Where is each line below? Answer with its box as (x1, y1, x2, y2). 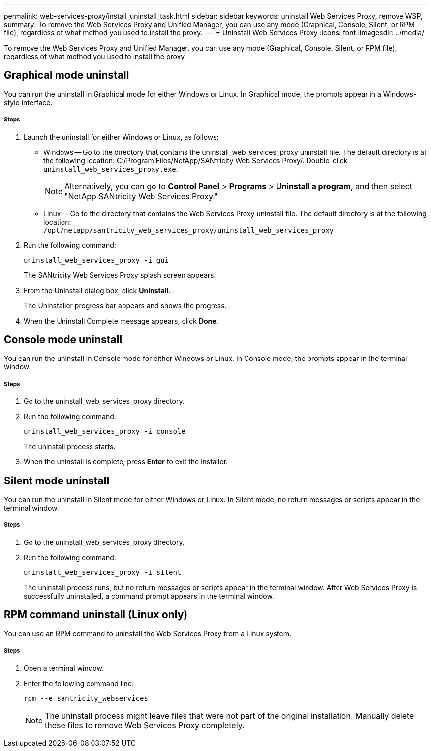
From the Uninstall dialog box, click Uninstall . (24, 286, 171, 295)
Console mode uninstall (4, 333, 123, 346)
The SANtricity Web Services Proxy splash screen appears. (24, 270, 216, 279)
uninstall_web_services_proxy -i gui (24, 256, 169, 264)
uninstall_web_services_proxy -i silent (24, 568, 182, 576)
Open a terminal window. (24, 663, 104, 672)
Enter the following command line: (24, 679, 134, 688)
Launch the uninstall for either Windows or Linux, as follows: (24, 132, 219, 141)
